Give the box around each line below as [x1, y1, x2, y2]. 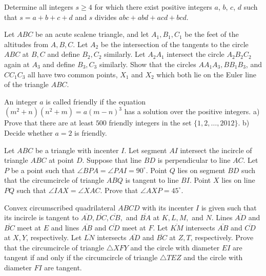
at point [49, 155, 74, 165]
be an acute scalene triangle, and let [35, 29, 149, 39]
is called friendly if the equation [46, 96, 146, 107]
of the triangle [4, 79, 49, 90]
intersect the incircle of [180, 144, 252, 155]
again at [4, 58, 30, 69]
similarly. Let [104, 49, 146, 59]
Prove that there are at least [4, 117, 94, 128]
